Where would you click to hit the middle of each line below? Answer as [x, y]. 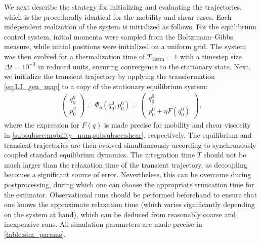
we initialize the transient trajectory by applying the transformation [110, 76]
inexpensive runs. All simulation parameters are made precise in [103, 224]
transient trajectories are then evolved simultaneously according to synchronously [130, 145]
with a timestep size [211, 56]
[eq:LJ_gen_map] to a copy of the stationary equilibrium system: [106, 86]
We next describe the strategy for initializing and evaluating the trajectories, [123, 7]
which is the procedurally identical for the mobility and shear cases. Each [118, 16]
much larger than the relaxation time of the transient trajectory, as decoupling [126, 164]
